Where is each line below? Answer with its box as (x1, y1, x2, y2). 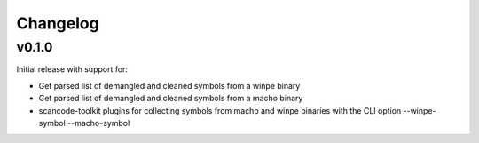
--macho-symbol (67, 117, 130, 128)
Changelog (16, 13, 99, 33)
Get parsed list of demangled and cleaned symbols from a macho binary (38, 93, 303, 104)
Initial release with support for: (16, 64, 129, 75)
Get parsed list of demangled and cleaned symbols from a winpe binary (38, 80, 301, 91)
